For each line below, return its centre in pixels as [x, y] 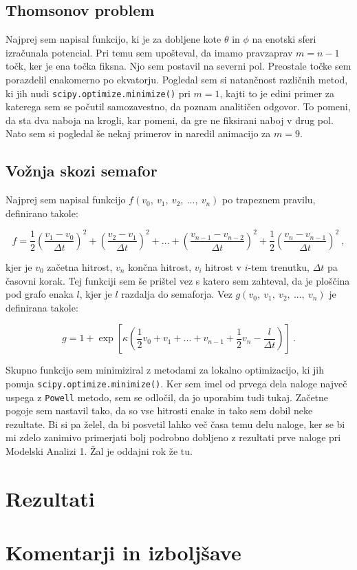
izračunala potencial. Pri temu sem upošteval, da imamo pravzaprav [149, 52]
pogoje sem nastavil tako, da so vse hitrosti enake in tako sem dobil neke [159, 410]
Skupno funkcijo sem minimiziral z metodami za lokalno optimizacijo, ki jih [165, 370]
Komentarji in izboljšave [123, 552]
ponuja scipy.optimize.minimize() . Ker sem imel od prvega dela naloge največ [176, 383]
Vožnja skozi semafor [82, 171]
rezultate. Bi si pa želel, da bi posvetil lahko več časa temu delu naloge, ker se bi [175, 424]
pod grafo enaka [40, 294]
